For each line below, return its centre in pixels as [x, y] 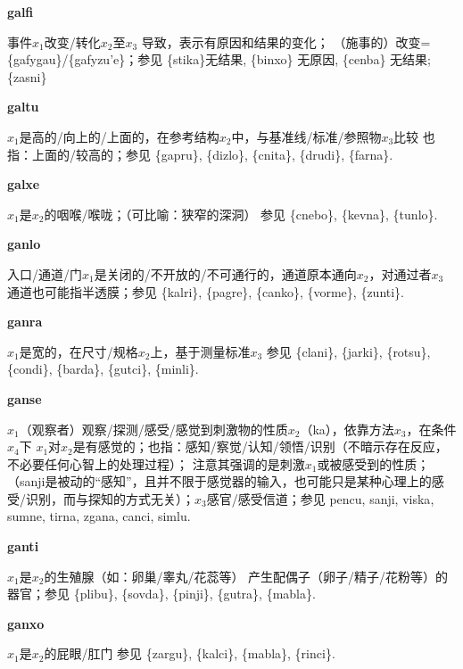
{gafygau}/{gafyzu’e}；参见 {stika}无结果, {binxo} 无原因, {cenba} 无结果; [219, 59]
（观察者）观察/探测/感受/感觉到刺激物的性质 [153, 429]
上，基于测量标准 [200, 351]
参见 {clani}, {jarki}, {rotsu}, [348, 351]
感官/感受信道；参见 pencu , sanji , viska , [320, 498]
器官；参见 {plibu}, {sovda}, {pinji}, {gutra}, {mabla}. [161, 594]
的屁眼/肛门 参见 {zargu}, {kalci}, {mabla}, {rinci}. [190, 653]
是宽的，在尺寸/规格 [79, 351]
